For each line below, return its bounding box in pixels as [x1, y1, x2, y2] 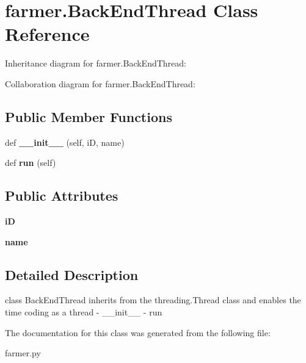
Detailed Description [5, 265, 139, 284]
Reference [5, 21, 90, 46]
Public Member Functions [5, 107, 172, 126]
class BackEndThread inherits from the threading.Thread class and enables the [5, 293, 301, 306]
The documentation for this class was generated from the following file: [5, 326, 271, 339]
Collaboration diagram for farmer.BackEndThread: [5, 77, 195, 90]
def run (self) [5, 156, 56, 169]
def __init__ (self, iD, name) [5, 135, 125, 148]
